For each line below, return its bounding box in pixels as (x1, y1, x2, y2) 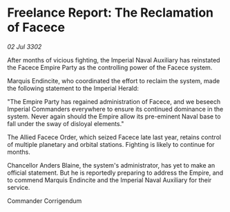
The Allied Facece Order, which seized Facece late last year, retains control (7, 133, 222, 141)
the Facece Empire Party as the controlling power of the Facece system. (7, 63, 213, 71)
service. (7, 183, 30, 191)
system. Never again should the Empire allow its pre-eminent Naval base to (7, 112, 221, 121)
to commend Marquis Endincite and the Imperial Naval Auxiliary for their (7, 175, 212, 184)
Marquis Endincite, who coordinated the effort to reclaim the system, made (7, 76, 220, 85)
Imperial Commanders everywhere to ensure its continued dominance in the (7, 105, 224, 113)
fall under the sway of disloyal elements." (7, 119, 124, 127)
